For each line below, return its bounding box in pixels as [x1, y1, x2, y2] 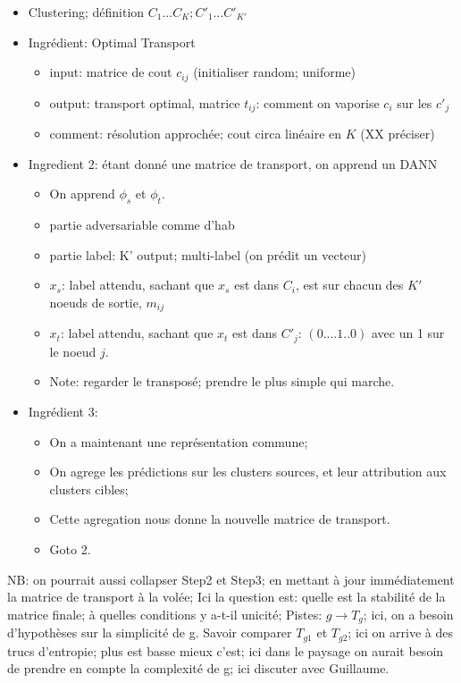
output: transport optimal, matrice [49, 93, 240, 112]
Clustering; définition [28, 3, 145, 21]
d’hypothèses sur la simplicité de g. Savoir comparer [7, 623, 292, 642]
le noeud [49, 341, 96, 360]
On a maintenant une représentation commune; [49, 432, 308, 451]
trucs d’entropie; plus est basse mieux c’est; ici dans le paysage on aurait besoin [7, 641, 444, 660]
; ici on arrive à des [348, 623, 453, 642]
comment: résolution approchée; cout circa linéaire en [49, 124, 342, 143]
